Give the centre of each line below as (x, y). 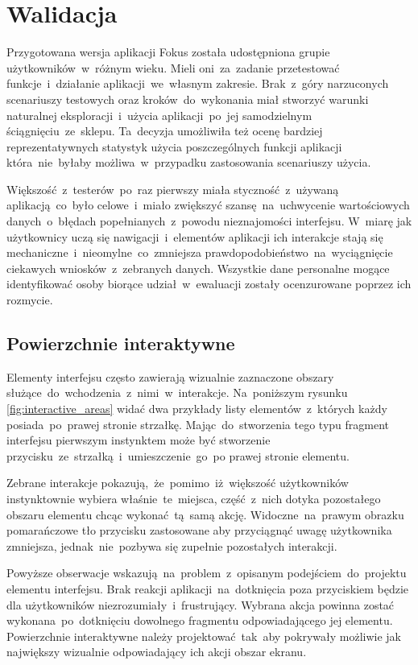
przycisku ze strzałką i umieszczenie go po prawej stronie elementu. (178, 455)
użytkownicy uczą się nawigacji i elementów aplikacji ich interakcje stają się (195, 236)
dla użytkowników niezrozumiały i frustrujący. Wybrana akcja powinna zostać (201, 604)
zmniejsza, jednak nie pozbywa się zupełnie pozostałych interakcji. (172, 545)
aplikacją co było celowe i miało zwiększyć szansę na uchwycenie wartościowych (208, 205)
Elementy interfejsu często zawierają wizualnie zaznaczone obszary (170, 376)
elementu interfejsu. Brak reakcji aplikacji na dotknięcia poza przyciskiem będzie (208, 588)
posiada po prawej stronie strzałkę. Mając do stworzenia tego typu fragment (198, 424)
